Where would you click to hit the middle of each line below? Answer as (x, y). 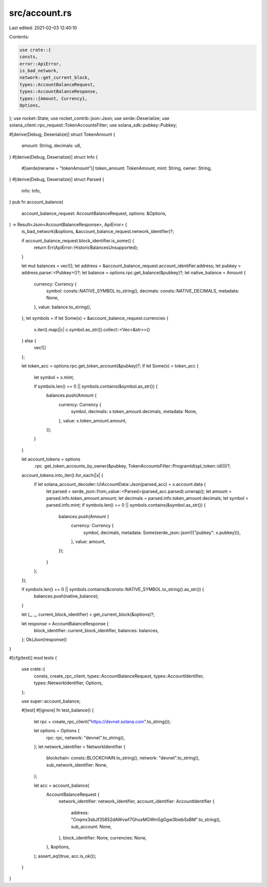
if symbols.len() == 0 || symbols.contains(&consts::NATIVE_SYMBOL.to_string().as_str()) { (113, 589)
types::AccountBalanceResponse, (59, 91)
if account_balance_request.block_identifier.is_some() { (78, 240)
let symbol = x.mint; (54, 377)
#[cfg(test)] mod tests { (33, 658)
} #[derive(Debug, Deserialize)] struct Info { (53, 157)
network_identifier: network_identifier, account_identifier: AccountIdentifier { (136, 801)
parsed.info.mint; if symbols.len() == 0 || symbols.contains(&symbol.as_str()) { (126, 505)
